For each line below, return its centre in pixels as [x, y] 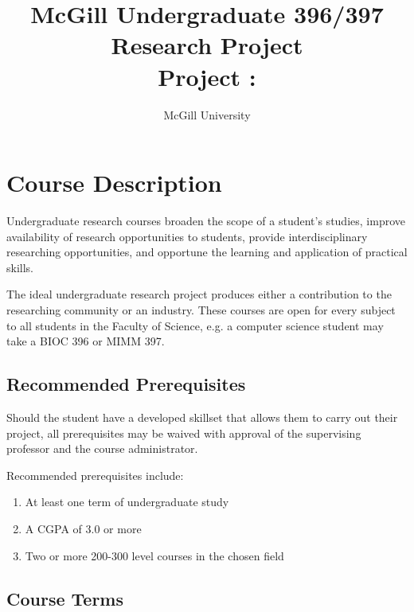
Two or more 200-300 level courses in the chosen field [154, 555]
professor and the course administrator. [102, 448]
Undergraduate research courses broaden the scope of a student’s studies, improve [206, 221]
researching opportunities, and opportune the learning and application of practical [207, 252]
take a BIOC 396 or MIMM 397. [86, 341]
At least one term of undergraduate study [127, 502]
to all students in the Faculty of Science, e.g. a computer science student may [195, 325]
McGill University [207, 114]
